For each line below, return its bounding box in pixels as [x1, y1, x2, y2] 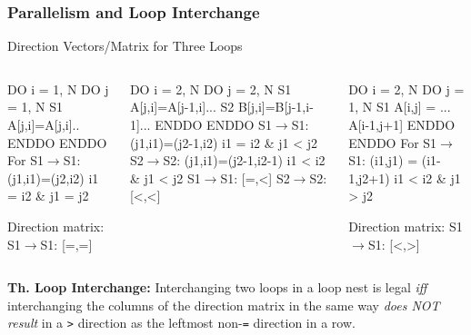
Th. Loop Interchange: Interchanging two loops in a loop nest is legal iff [7, 278, 427, 297]
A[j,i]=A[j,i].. [7, 115, 80, 133]
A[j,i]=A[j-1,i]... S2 [129, 97, 235, 116]
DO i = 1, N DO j [7, 79, 109, 98]
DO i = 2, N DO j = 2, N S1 [129, 79, 292, 98]
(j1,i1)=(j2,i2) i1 [7, 168, 99, 187]
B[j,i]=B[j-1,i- [237, 97, 314, 116]
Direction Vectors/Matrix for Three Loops [7, 36, 243, 55]
